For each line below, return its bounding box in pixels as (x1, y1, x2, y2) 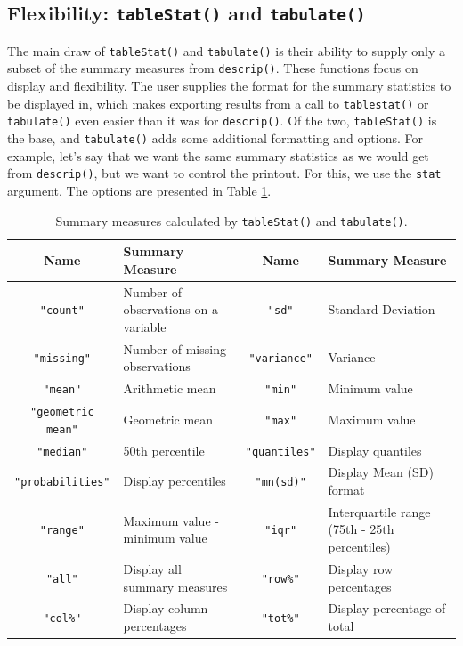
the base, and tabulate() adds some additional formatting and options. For (7, 129, 423, 147)
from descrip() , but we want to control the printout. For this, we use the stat (7, 164, 442, 182)
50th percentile (123, 440, 205, 459)
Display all (123, 559, 182, 577)
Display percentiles (123, 472, 226, 490)
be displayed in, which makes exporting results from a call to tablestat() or (7, 93, 429, 112)
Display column (123, 599, 208, 618)
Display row (328, 559, 394, 577)
